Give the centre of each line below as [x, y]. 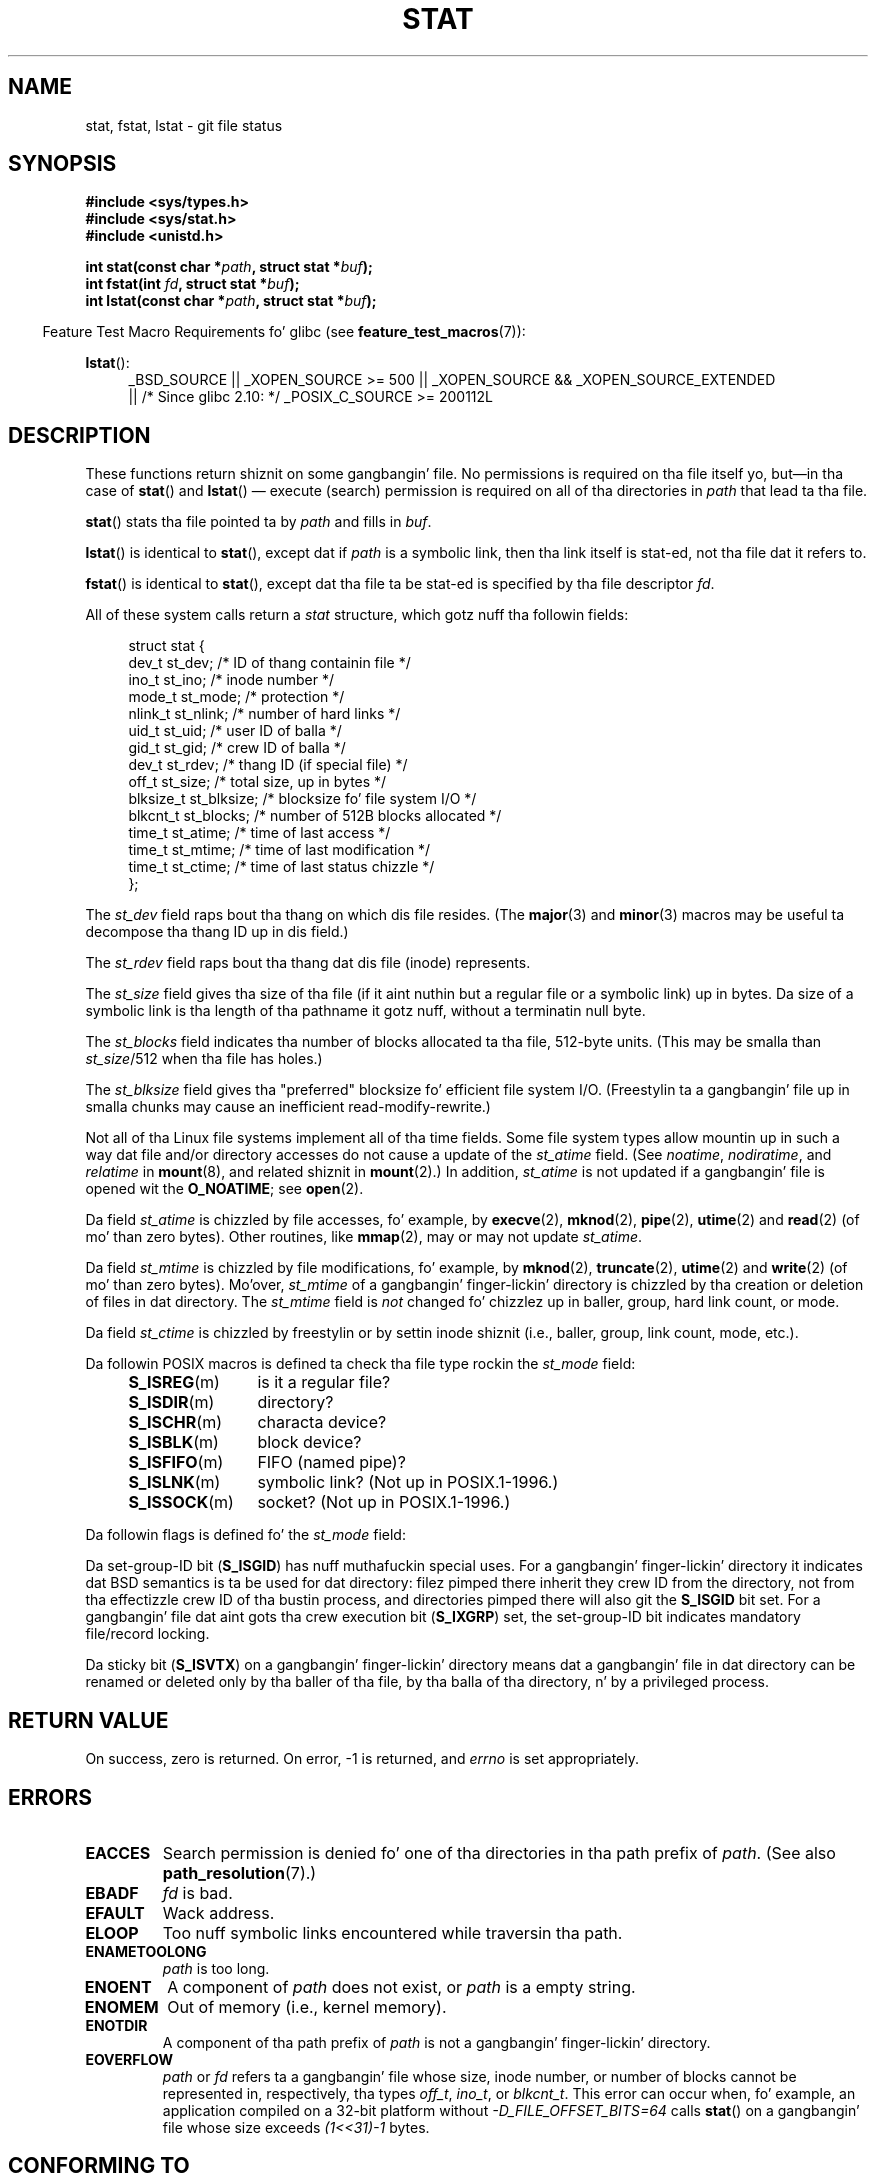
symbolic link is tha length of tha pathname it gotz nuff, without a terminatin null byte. [365, 1011]
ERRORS [50, 1797]
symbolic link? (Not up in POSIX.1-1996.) [408, 1482]
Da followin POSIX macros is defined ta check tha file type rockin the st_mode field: [360, 1364]
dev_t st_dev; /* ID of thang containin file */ [269, 663]
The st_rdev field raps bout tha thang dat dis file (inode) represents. [308, 963]
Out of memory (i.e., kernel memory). [307, 2006]
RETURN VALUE [88, 1720]
